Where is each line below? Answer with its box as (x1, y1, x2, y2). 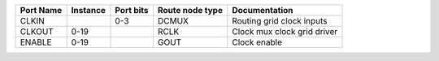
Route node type (157, 5, 224, 15)
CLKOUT (20, 26, 54, 37)
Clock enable (232, 37, 283, 48)
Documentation (232, 5, 293, 15)
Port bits (115, 5, 150, 15)
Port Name (20, 5, 63, 15)
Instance (71, 5, 106, 15)
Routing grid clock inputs (232, 15, 328, 26)
